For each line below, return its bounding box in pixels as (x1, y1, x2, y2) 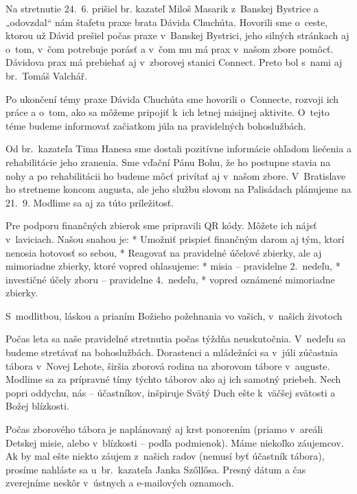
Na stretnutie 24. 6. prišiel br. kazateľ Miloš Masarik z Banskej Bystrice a (5, 1, 319, 15)
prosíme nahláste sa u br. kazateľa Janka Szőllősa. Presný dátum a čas (5, 462, 306, 476)
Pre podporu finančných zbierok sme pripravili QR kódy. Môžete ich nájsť (5, 218, 317, 233)
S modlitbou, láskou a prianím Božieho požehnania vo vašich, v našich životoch (5, 308, 343, 322)
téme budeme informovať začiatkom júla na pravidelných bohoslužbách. (5, 118, 306, 132)
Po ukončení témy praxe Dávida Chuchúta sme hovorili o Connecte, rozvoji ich (5, 91, 339, 106)
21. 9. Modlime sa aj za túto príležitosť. (5, 195, 174, 209)
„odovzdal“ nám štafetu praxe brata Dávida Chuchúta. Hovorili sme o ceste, (5, 14, 328, 29)
